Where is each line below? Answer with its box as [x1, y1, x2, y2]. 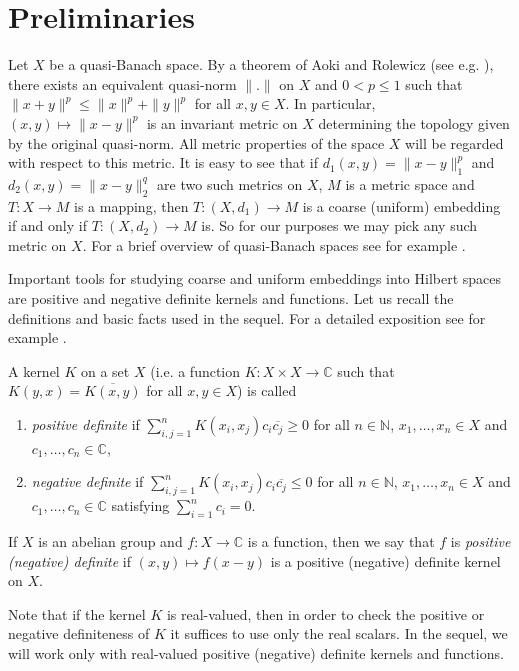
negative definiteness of [8, 623, 150, 644]
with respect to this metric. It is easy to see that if [8, 152, 318, 173]
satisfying [111, 495, 170, 516]
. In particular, [285, 93, 376, 114]
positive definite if [31, 414, 140, 435]
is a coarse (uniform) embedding [302, 195, 501, 216]
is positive [450, 531, 511, 552]
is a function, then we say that [247, 531, 435, 552]
